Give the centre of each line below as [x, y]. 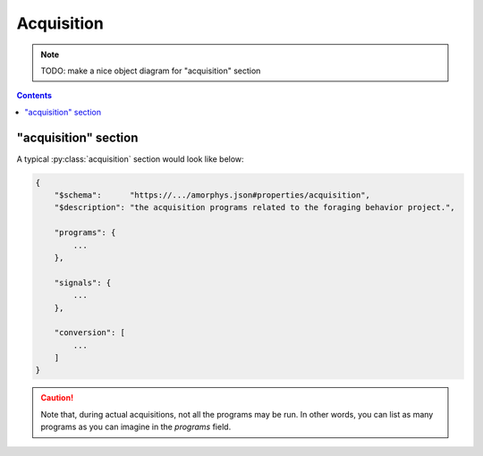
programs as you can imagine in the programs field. [136, 427]
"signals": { [83, 283]
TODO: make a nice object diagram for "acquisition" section [151, 71]
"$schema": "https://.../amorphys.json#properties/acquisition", [212, 195]
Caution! [57, 398]
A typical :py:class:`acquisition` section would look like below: [131, 159]
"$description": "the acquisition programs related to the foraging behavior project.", [254, 207]
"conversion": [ [89, 333]
